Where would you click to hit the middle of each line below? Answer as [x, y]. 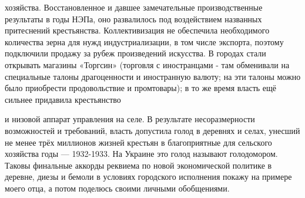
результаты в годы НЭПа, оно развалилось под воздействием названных [133, 19]
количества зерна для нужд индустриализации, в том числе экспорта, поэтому [144, 41]
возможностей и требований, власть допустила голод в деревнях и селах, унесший [152, 130]
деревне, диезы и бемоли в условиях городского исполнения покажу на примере [148, 177]
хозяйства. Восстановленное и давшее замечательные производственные [134, 7]
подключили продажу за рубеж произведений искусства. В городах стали [135, 53]
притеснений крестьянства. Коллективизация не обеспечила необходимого [137, 30]
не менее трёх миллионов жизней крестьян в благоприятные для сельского [138, 142]
